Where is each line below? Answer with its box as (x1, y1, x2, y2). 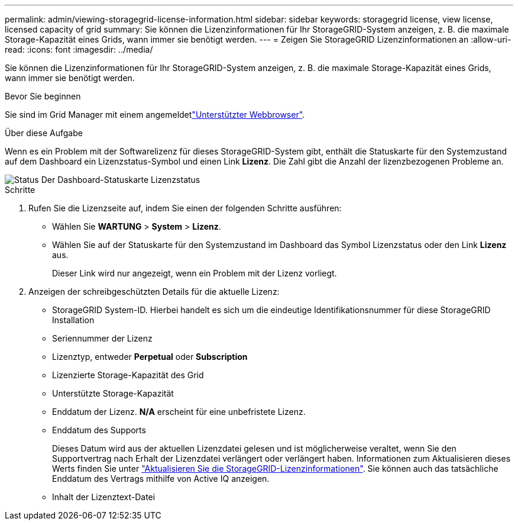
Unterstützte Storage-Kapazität (52, 388, 174, 398)
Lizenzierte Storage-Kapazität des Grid (52, 370, 204, 380)
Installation (52, 315, 95, 325)
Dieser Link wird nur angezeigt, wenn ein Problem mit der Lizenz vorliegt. (52, 268, 337, 278)
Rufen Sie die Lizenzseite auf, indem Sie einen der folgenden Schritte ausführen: (28, 203, 342, 213)
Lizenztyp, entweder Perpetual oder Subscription (52, 352, 248, 362)
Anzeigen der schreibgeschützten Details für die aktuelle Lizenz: (28, 286, 280, 297)
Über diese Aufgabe (5, 128, 83, 138)
